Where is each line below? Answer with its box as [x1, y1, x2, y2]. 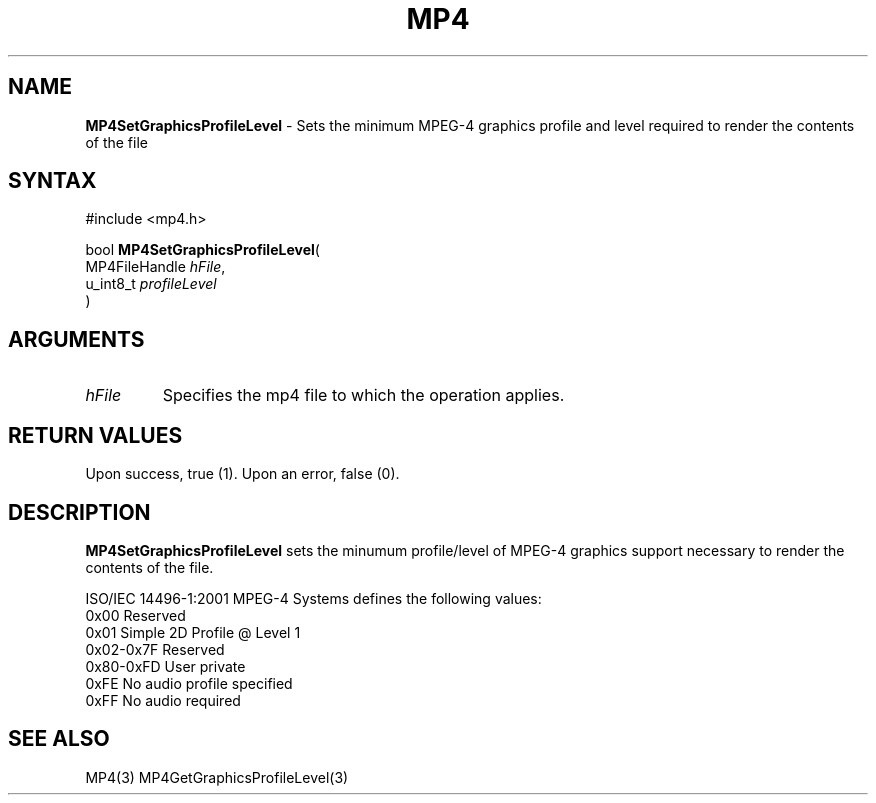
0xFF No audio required [85, 691, 241, 709]
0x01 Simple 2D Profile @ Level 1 [85, 623, 301, 641]
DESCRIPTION [8, 499, 151, 525]
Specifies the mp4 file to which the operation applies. [162, 385, 565, 406]
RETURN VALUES [8, 422, 183, 448]
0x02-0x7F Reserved [85, 640, 225, 658]
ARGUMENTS [8, 326, 145, 352]
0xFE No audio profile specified [85, 674, 293, 692]
